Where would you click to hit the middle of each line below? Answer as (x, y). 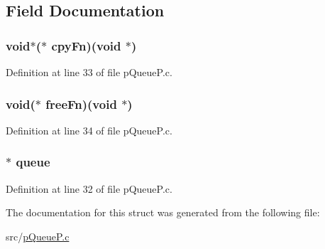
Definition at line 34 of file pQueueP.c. (89, 130)
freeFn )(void (81, 104)
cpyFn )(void (86, 45)
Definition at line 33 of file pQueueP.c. (89, 72)
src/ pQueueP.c (38, 236)
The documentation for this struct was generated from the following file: (163, 212)
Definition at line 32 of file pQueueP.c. (89, 188)
